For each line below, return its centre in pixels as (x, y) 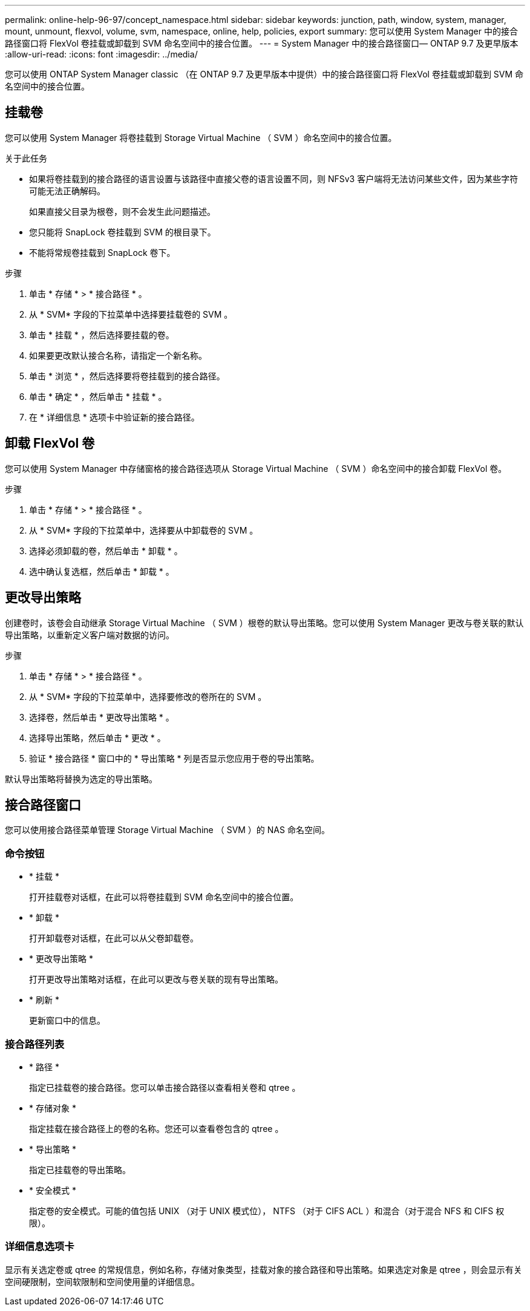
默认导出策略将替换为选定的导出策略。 (81, 779)
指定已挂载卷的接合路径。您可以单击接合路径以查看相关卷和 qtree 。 (165, 1087)
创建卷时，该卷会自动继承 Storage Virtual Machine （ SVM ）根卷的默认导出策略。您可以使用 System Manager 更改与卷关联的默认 (264, 623)
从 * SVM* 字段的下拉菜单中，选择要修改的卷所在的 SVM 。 (148, 696)
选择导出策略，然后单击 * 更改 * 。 (97, 737)
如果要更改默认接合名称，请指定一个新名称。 (118, 355)
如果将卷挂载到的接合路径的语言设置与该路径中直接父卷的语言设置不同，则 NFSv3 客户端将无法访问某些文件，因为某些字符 (274, 178)
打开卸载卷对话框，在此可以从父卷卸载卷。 (114, 938)
